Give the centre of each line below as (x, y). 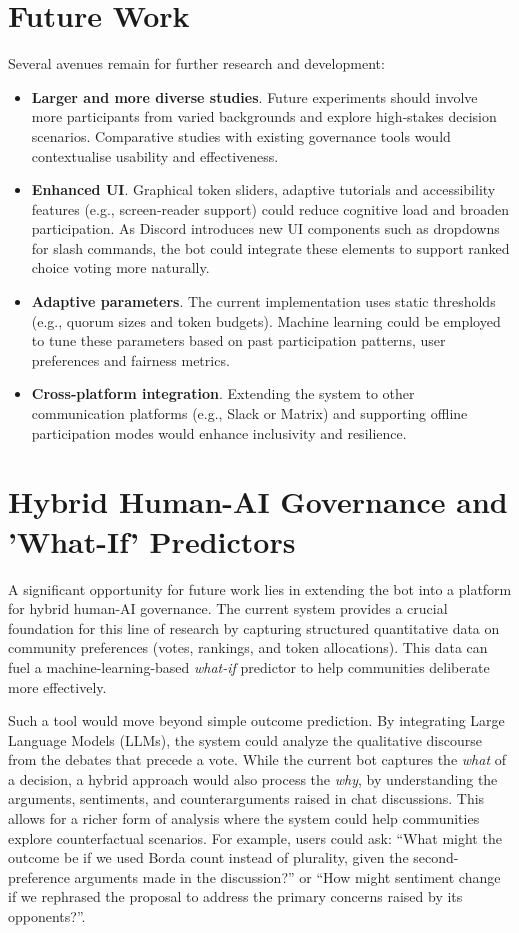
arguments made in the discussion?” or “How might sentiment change (287, 876)
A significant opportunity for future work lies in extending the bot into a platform (260, 588)
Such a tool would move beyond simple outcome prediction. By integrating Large (256, 720)
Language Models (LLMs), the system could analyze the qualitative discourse (245, 739)
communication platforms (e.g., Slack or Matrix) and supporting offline (249, 413)
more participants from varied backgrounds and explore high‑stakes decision (264, 116)
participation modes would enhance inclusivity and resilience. (219, 432)
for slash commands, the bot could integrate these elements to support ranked (270, 247)
